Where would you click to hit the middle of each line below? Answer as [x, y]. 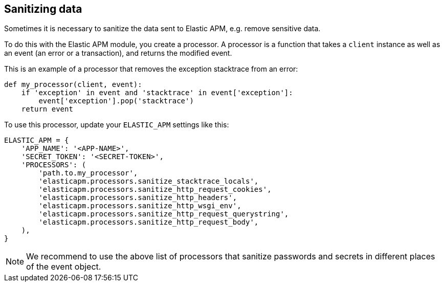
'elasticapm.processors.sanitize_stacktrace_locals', [149, 181]
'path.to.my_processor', [88, 173]
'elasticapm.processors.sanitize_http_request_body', [149, 222]
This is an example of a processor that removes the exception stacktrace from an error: [151, 69]
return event [47, 109]
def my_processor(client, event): [73, 85]
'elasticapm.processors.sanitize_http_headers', [138, 198]
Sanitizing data [43, 9]
